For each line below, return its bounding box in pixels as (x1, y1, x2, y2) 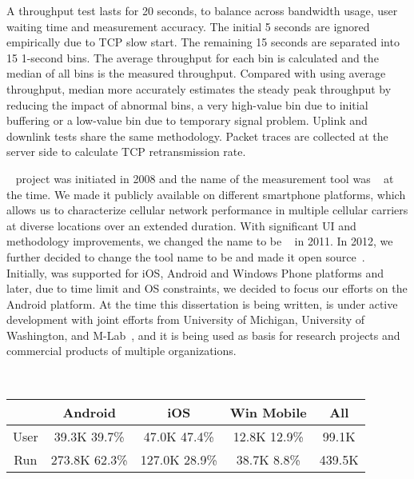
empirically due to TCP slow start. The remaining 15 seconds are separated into (6, 34, 400, 50)
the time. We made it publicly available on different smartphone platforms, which (6, 186, 406, 202)
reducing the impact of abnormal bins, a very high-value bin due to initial (6, 96, 368, 113)
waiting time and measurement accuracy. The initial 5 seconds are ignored (6, 18, 370, 34)
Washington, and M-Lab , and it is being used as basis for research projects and (6, 326, 400, 343)
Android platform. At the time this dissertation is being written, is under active (6, 295, 398, 312)
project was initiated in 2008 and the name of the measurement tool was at (15, 170, 394, 186)
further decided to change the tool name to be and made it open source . (6, 248, 365, 265)
